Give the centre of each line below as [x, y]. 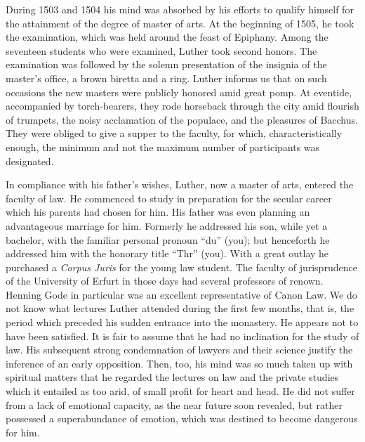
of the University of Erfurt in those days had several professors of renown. [165, 281]
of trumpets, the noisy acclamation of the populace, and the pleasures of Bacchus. [182, 119]
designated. [30, 161]
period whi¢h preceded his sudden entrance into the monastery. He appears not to [182, 322]
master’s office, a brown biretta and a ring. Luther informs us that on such [166, 78]
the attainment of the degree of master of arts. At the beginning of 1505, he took [180, 23]
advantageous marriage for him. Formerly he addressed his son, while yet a [167, 225]
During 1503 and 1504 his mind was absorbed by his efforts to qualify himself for [180, 9]
